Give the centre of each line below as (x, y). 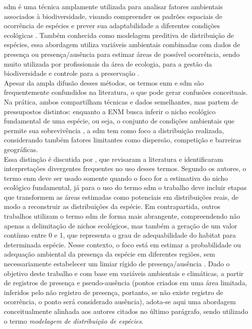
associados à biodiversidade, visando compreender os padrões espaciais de (113, 16)
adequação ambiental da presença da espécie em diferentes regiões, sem (109, 254)
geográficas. (21, 149)
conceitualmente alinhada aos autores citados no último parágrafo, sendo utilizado (126, 311)
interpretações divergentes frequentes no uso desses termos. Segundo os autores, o (125, 168)
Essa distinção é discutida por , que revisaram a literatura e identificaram (114, 159)
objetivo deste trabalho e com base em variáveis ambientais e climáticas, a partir (124, 273)
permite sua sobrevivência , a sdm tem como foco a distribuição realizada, (114, 130)
